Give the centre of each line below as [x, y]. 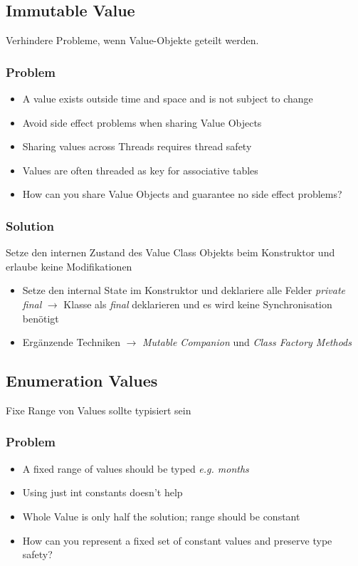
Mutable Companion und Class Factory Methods [247, 342]
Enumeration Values [82, 381]
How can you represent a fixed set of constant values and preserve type [177, 540]
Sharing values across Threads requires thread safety [137, 146]
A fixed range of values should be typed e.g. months [136, 468]
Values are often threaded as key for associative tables [140, 170]
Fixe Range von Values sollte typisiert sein [99, 410]
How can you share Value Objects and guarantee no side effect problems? [182, 194]
